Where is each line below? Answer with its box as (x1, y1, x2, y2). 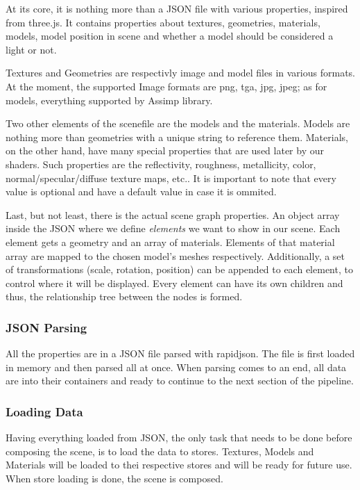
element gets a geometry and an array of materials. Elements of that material (6, 234, 335, 249)
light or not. (6, 42, 57, 56)
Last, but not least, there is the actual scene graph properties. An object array (6, 207, 340, 222)
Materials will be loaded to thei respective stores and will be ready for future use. (6, 457, 352, 472)
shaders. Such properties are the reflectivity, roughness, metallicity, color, (6, 156, 316, 171)
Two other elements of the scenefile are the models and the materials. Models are (6, 116, 350, 131)
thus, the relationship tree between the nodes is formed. (6, 289, 243, 304)
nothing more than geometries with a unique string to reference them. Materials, (6, 129, 348, 144)
